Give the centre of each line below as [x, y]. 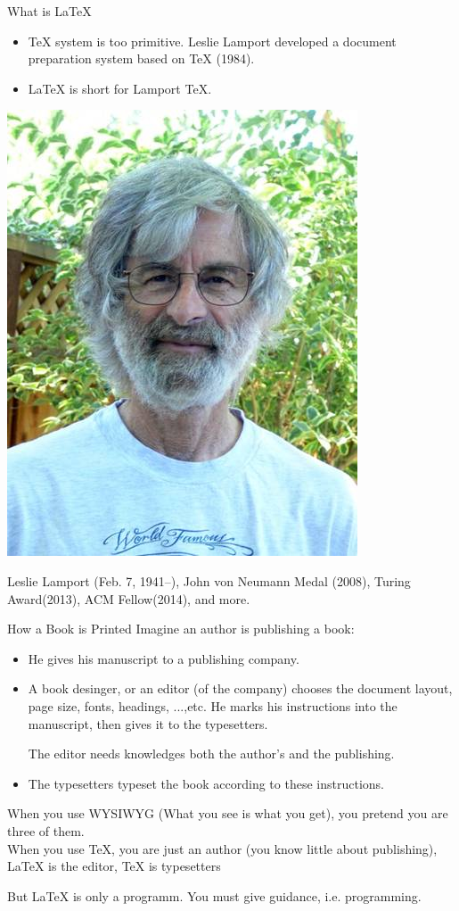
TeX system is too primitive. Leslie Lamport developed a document [212, 41]
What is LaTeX [49, 11]
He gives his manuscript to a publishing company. [164, 658]
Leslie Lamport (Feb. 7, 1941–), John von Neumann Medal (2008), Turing [209, 580]
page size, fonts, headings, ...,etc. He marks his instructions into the [213, 705]
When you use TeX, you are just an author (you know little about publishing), [222, 848]
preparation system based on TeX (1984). [141, 58]
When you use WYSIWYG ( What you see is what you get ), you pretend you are [228, 813]
